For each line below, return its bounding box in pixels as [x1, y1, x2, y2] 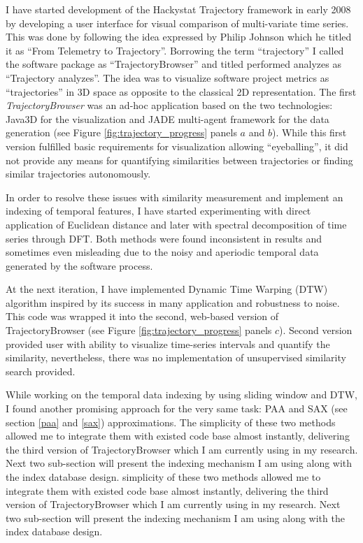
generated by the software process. [6, 258, 153, 273]
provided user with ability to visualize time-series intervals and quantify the [6, 336, 330, 351]
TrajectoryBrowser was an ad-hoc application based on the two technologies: [6, 98, 333, 113]
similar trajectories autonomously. [6, 166, 151, 181]
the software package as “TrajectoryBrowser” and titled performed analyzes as [6, 57, 341, 71]
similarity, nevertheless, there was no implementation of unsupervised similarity [6, 350, 346, 365]
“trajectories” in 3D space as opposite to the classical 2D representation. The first [6, 84, 357, 99]
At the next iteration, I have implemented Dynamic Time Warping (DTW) [6, 282, 328, 296]
